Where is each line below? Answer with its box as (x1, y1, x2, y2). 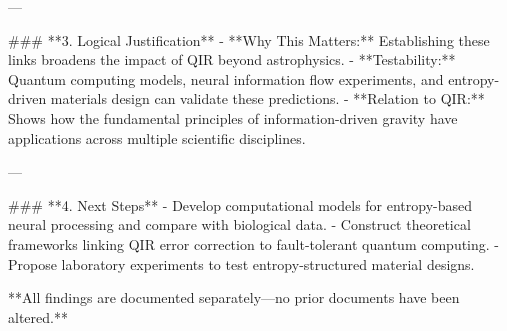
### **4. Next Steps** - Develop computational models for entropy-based (8, 194, 473, 215)
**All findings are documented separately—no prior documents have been (8, 287, 460, 308)
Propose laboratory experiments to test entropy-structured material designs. (8, 253, 475, 274)
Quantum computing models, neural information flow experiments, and (8, 68, 444, 89)
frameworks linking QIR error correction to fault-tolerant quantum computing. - (8, 233, 500, 254)
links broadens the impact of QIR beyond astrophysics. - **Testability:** (8, 49, 456, 70)
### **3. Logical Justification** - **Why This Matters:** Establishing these (8, 29, 490, 50)
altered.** (8, 306, 68, 327)
